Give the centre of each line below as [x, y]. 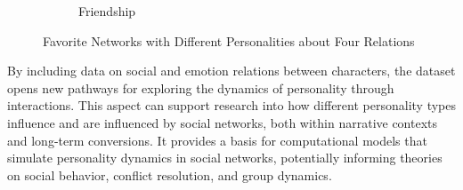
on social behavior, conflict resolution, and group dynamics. [170, 174]
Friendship [107, 11]
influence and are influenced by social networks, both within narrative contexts [223, 122]
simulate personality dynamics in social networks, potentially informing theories [225, 158]
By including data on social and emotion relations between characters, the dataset [231, 71]
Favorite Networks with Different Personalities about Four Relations [229, 40]
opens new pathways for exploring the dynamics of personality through [201, 87]
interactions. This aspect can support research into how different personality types [231, 105]
